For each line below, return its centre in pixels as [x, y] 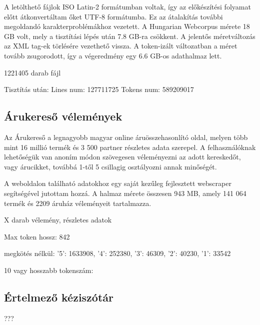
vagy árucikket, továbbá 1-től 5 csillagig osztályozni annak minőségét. [110, 166]
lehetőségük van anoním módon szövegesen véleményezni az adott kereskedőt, [122, 157]
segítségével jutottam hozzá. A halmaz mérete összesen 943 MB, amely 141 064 [125, 193]
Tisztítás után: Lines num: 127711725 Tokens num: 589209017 [99, 89]
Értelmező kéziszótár [59, 297]
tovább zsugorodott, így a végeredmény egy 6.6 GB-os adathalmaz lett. [113, 55]
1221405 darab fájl [32, 72]
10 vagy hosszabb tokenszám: [49, 270]
